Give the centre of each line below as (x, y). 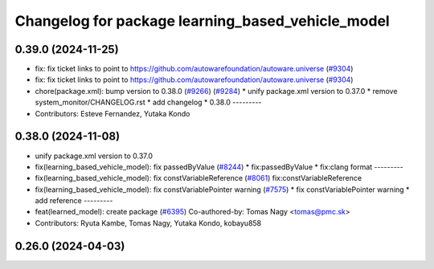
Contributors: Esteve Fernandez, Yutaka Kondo (113, 113)
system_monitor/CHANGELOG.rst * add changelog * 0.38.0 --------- (148, 102)
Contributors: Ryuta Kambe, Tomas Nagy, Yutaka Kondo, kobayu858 (148, 223)
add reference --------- (74, 201)
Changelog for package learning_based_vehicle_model (202, 21)
